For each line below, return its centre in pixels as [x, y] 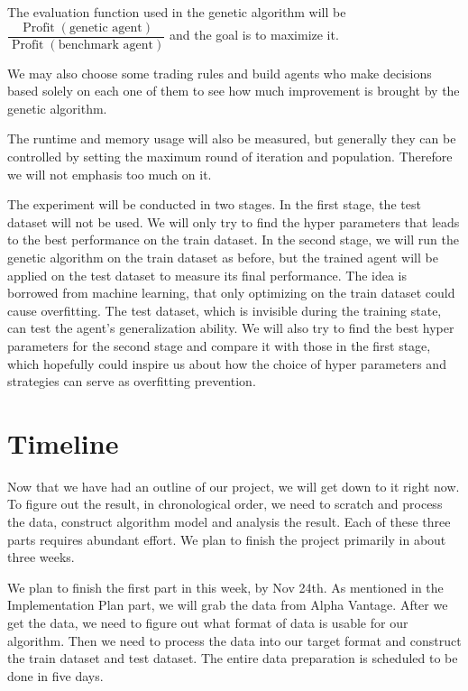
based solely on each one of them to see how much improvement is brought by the [234, 91]
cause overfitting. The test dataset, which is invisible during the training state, [225, 310]
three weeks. [41, 557]
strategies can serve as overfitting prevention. [132, 381]
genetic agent [106, 28]
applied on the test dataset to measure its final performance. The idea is [207, 275]
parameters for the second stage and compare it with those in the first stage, [219, 345]
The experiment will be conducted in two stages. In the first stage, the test [214, 204]
